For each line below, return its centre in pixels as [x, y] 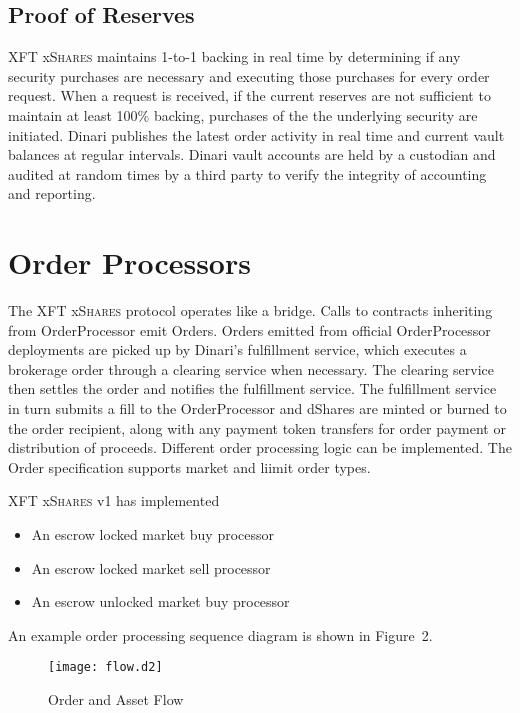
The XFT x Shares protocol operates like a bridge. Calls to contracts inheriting [250, 310]
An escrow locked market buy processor [153, 534]
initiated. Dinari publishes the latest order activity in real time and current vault [256, 134]
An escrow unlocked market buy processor [160, 601]
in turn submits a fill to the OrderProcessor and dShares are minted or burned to [257, 408]
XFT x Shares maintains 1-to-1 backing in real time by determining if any [234, 56]
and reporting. [52, 193]
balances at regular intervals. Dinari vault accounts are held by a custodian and [252, 154]
